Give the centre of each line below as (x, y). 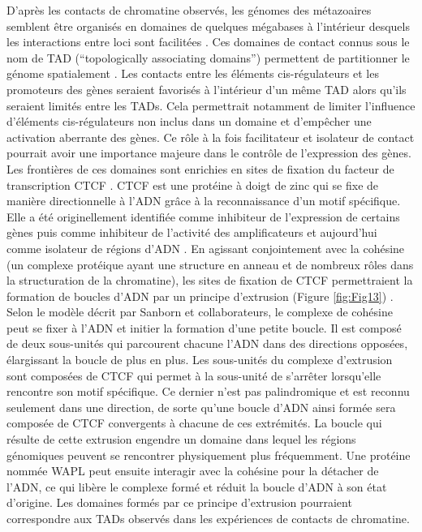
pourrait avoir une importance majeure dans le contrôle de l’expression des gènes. (209, 153)
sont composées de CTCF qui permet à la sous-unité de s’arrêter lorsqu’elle (194, 375)
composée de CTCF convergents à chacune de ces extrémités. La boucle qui (194, 423)
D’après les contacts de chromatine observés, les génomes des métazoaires (189, 10)
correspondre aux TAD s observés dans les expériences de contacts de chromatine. (208, 518)
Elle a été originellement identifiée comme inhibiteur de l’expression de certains (203, 216)
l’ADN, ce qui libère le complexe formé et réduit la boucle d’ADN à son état (197, 486)
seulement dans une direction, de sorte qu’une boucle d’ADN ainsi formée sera (201, 407)
